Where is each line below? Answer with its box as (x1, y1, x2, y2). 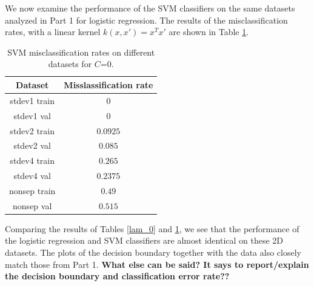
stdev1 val (13, 109, 51, 122)
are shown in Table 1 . (169, 25, 249, 38)
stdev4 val (13, 169, 51, 182)
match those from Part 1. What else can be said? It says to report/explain (5, 258, 309, 270)
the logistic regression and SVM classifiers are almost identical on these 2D (5, 234, 284, 247)
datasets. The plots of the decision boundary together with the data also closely (5, 246, 301, 258)
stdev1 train (10, 94, 55, 106)
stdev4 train (10, 154, 55, 167)
